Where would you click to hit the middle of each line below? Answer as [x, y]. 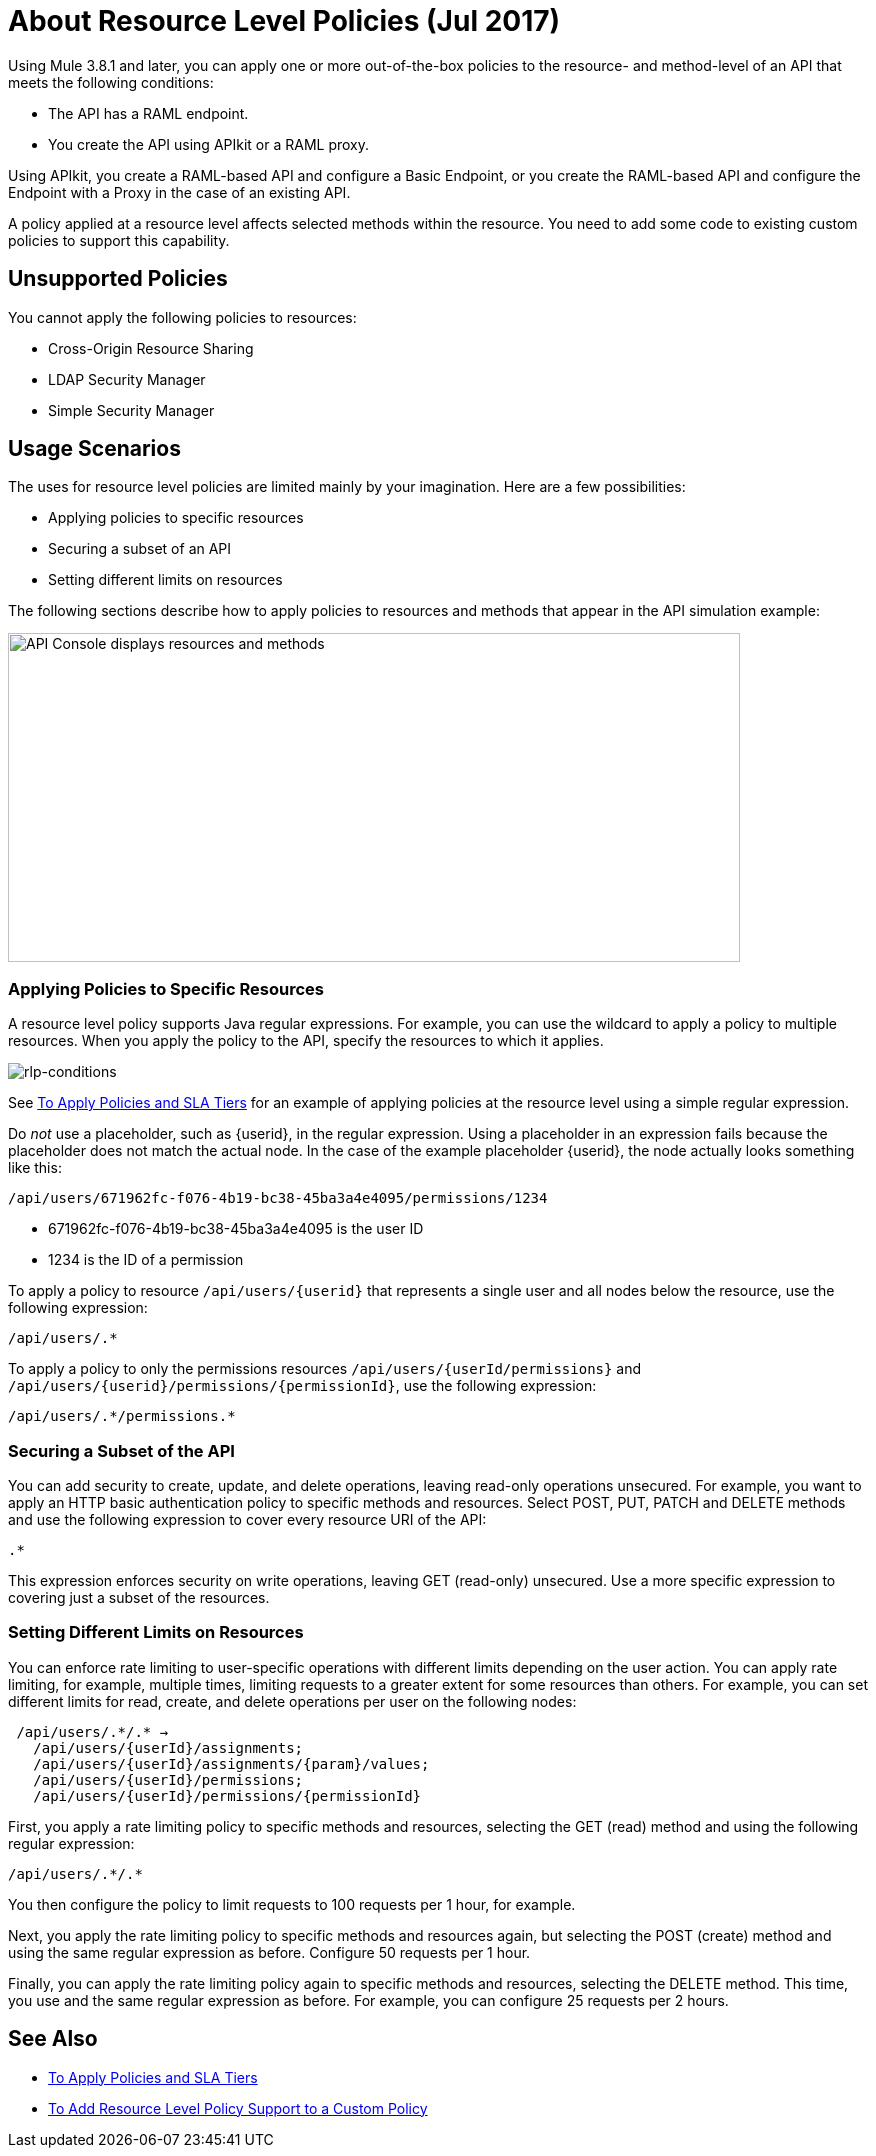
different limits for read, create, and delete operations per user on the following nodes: [292, 1701]
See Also [53, 2039]
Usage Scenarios [94, 449]
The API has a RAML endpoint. [148, 113]
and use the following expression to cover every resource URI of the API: [247, 1519]
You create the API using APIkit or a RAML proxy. [209, 144]
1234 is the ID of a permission [146, 1260]
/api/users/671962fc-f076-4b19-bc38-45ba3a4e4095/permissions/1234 [278, 1198]
